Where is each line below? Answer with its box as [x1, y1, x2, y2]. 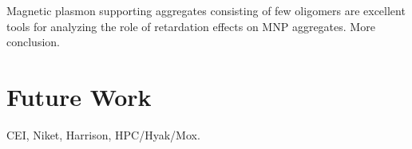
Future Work [6, 80, 152, 112]
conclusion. [6, 33, 60, 50]
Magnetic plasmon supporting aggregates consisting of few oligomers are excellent [6, 2, 406, 18]
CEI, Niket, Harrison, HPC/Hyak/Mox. [6, 126, 200, 143]
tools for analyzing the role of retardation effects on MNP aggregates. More [6, 18, 375, 34]
